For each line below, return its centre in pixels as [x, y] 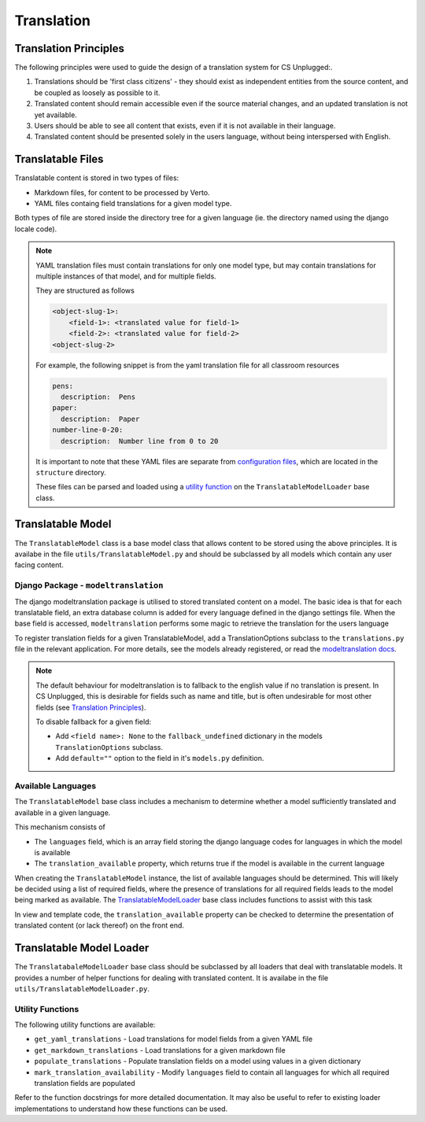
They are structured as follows [85, 290]
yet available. [56, 115]
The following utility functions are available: [85, 1025]
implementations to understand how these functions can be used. [121, 1109]
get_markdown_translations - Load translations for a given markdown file [160, 1050]
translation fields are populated [85, 1083]
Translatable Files [59, 159]
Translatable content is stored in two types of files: [97, 178]
